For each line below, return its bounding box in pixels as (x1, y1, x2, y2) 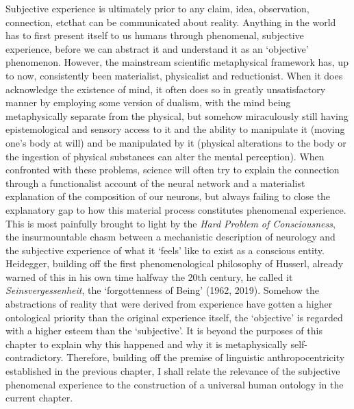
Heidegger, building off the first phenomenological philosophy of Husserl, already (5, 256, 344, 271)
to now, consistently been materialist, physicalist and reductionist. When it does (5, 68, 343, 82)
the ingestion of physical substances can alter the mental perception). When (5, 149, 325, 163)
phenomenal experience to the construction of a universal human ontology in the (5, 377, 344, 391)
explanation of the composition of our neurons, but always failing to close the (5, 189, 331, 203)
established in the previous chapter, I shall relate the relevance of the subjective (5, 364, 340, 378)
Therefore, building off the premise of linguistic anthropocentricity (66, 350, 345, 364)
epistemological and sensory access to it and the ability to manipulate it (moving (5, 122, 345, 136)
